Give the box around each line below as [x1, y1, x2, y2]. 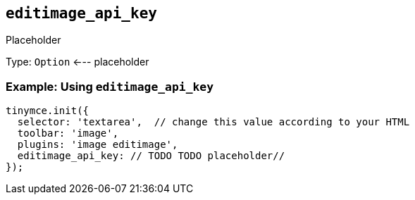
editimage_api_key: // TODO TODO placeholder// [17, 150, 285, 162]
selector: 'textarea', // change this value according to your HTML [17, 116, 410, 128]
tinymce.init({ [6, 105, 89, 117]
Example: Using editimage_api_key [6, 79, 214, 94]
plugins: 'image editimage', [17, 139, 178, 151]
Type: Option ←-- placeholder [6, 56, 149, 68]
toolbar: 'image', [17, 127, 119, 139]
